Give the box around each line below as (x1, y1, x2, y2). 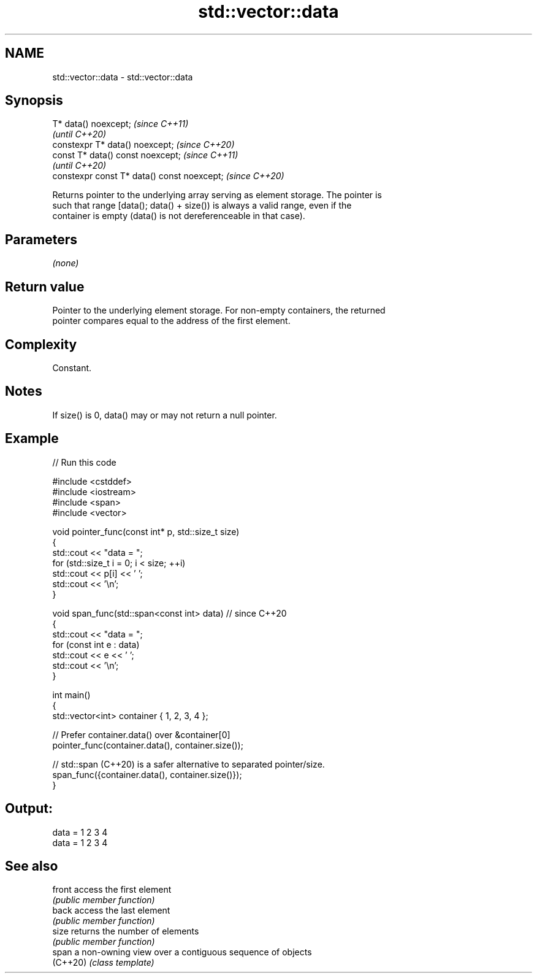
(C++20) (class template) (52, 957, 154, 968)
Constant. (52, 362, 92, 373)
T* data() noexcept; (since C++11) (52, 118, 189, 129)
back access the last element (52, 905, 170, 916)
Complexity (5, 336, 77, 352)
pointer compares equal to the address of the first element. (52, 315, 291, 326)
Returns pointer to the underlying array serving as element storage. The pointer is (52, 190, 382, 201)
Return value (5, 279, 85, 295)
